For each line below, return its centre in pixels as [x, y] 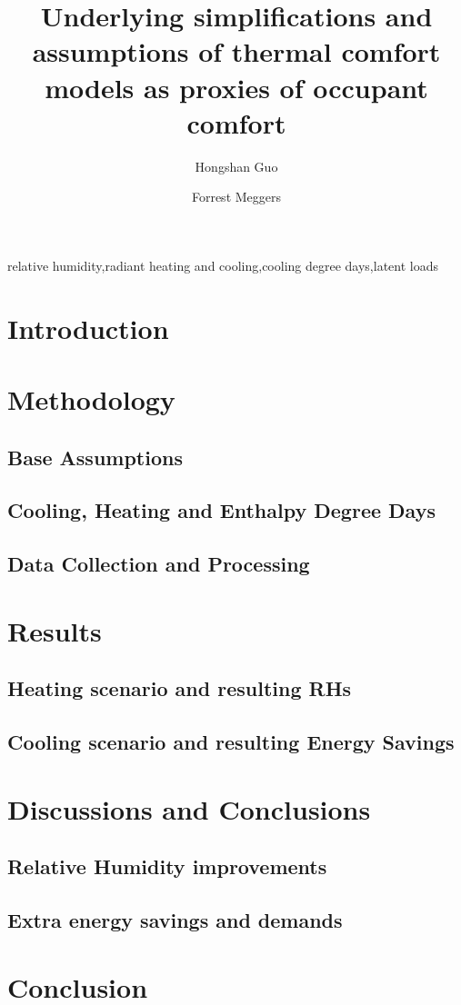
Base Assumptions [95, 457]
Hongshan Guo [236, 166]
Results [55, 630]
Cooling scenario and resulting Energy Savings [231, 742]
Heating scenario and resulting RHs [180, 688]
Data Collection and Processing [159, 564]
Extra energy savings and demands [175, 920]
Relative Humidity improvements [167, 866]
